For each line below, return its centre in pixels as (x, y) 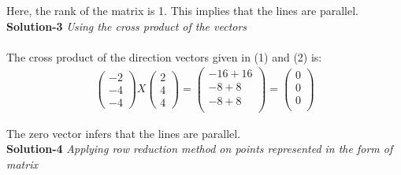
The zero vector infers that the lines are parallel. (124, 133)
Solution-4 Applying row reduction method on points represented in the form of (200, 149)
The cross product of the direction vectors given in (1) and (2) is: (164, 56)
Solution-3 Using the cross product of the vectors (127, 26)
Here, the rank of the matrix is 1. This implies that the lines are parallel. (182, 10)
